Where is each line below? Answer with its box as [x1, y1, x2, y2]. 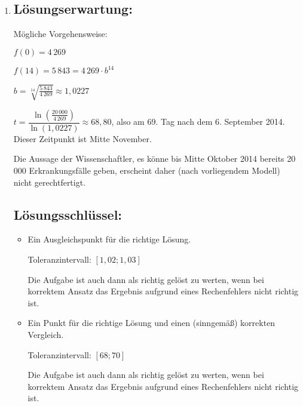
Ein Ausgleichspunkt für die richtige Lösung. [27, 233, 191, 245]
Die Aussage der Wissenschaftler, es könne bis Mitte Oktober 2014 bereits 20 [13, 152, 296, 165]
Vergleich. [27, 328, 64, 341]
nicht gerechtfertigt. [13, 176, 86, 188]
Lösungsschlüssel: [13, 205, 123, 223]
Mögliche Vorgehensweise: [13, 27, 108, 40]
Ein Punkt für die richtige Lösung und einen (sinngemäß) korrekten [27, 316, 276, 329]
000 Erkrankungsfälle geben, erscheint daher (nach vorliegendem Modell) [13, 164, 280, 177]
